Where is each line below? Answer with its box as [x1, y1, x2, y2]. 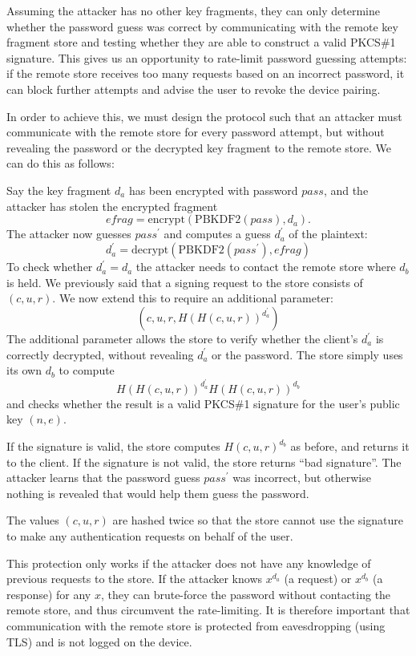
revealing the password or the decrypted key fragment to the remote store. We [6, 139, 391, 156]
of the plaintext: [289, 225, 368, 242]
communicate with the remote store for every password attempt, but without [6, 124, 385, 140]
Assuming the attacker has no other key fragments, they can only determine [6, 2, 380, 18]
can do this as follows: [6, 155, 115, 172]
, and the [323, 181, 369, 198]
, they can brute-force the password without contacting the [100, 585, 391, 602]
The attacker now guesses [6, 225, 131, 242]
